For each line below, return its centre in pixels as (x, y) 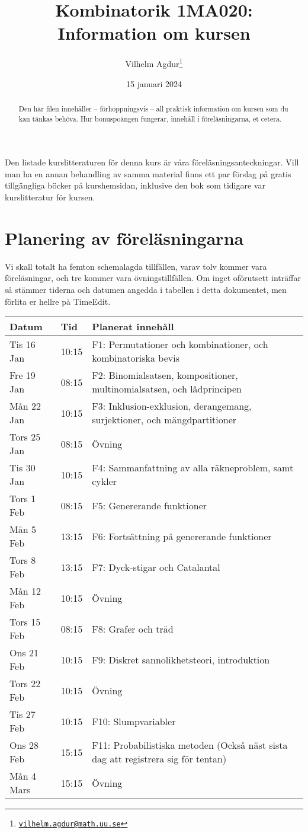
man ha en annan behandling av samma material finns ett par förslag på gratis (148, 173)
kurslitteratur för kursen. (50, 197)
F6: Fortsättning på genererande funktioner (182, 536)
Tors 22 (25, 684)
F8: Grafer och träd (133, 628)
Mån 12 (25, 591)
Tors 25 (25, 437)
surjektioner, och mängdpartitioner (164, 420)
